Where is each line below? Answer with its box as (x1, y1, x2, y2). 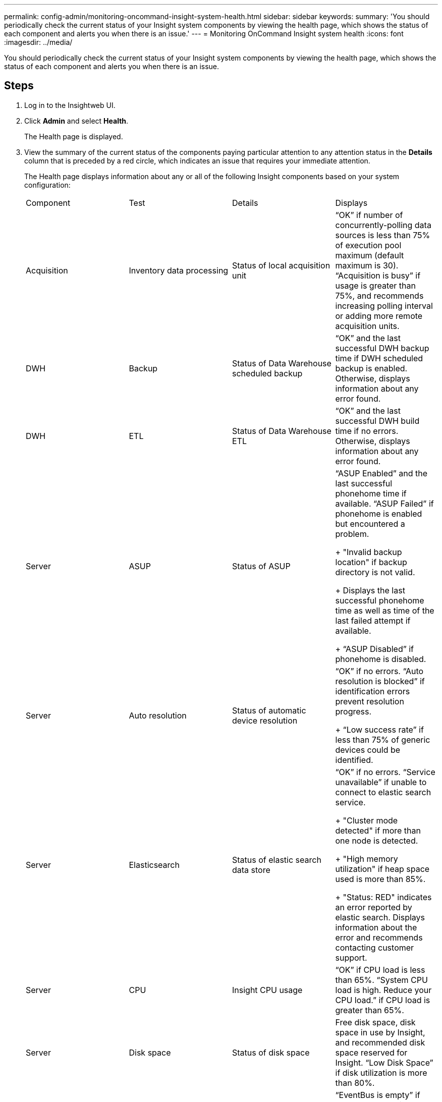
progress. (335, 706, 372, 717)
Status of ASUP (232, 561, 291, 571)
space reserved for (335, 1047, 408, 1058)
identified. (335, 754, 373, 765)
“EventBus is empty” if (335, 1089, 420, 1100)
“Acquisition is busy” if (335, 270, 421, 281)
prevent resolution (335, 696, 404, 706)
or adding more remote (335, 310, 423, 321)
